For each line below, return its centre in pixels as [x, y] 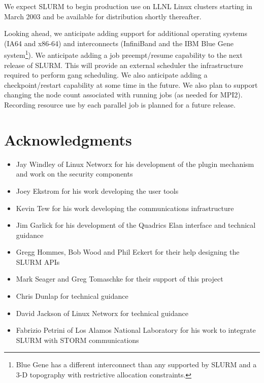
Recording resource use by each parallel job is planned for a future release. [120, 105]
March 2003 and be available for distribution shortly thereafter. [103, 16]
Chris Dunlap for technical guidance [72, 296]
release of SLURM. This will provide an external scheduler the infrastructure [124, 65]
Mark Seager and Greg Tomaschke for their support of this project [120, 279]
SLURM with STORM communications [77, 340]
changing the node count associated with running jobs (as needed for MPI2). [123, 95]
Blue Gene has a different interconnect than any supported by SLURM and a [136, 364]
